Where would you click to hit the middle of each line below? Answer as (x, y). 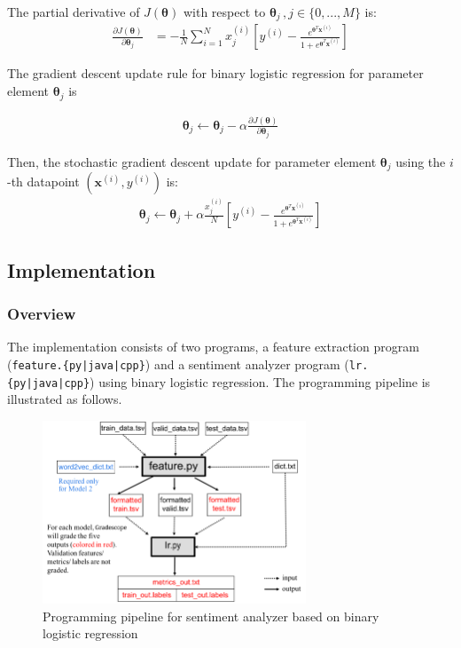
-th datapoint (43, 182)
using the (421, 161)
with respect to (224, 12)
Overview (42, 313)
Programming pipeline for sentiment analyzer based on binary (211, 616)
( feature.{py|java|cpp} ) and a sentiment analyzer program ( (178, 364)
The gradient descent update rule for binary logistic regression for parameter (215, 73)
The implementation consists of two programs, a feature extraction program (213, 347)
